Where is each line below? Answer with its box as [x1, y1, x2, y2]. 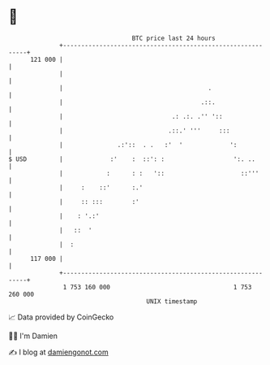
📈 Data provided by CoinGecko [8, 312, 114, 322]
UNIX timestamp [146, 297, 198, 306]
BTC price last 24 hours [131, 34, 216, 42]
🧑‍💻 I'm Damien [8, 331, 58, 341]
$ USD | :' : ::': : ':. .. [8, 154, 255, 163]
